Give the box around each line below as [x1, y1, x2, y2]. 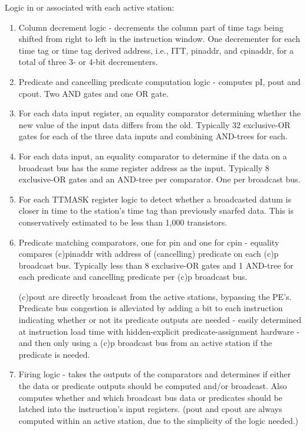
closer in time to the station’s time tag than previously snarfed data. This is [18, 204, 294, 217]
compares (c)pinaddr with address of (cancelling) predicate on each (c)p [18, 247, 279, 260]
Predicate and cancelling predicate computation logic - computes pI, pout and [18, 75, 301, 87]
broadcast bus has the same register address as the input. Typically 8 [18, 161, 269, 174]
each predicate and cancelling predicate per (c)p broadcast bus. [18, 270, 248, 283]
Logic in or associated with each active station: [5, 1, 175, 13]
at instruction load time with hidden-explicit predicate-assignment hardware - [18, 325, 300, 337]
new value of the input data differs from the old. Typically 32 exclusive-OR [18, 118, 291, 130]
